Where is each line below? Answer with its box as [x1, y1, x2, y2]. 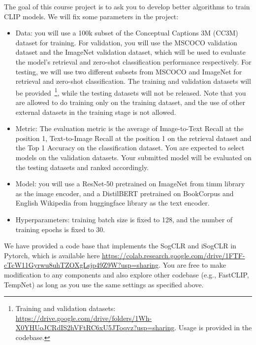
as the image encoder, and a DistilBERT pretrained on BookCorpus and [15, 188, 234, 198]
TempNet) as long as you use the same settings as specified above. [4, 279, 204, 289]
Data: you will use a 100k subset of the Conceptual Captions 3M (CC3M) [15, 28, 238, 38]
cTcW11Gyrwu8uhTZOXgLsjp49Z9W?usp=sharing [4, 260, 159, 270]
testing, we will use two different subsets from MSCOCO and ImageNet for [15, 66, 242, 76]
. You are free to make [159, 260, 226, 270]
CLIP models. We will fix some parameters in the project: [4, 11, 179, 21]
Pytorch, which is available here [4, 250, 100, 260]
